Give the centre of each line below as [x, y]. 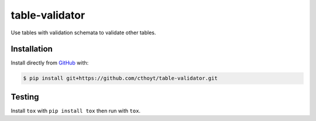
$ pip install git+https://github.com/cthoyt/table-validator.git [120, 78]
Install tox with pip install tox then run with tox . [75, 111]
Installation [32, 49]
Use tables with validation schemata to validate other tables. [83, 33]
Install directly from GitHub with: [50, 63]
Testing [25, 97]
